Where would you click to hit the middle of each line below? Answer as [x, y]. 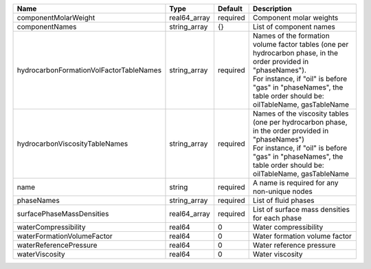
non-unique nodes [283, 191]
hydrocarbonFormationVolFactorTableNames [89, 70]
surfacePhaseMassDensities [63, 214]
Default [230, 9]
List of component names [294, 26]
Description [272, 9]
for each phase [278, 218]
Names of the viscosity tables [301, 114]
